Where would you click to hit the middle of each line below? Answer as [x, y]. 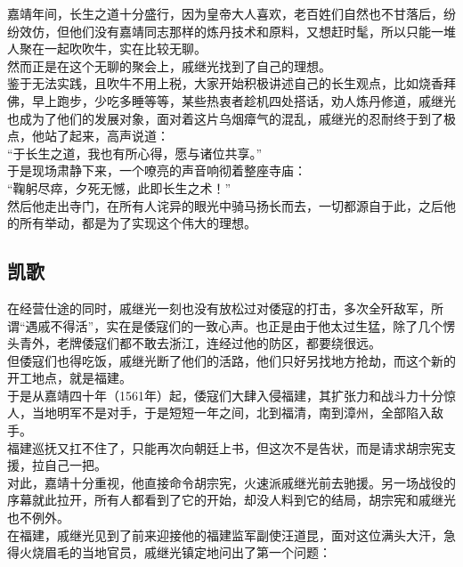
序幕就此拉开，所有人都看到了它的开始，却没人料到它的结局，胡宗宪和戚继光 [231, 500]
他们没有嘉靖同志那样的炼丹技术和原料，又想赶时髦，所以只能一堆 [262, 31]
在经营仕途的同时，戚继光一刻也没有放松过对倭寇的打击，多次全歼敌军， [219, 308]
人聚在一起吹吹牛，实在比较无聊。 [107, 49]
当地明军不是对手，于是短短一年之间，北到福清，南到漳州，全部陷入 [231, 413]
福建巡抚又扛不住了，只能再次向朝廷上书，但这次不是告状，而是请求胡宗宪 [225, 447]
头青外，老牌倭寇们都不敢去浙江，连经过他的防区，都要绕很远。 [194, 343]
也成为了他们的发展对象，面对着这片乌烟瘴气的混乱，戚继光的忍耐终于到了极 [231, 118]
